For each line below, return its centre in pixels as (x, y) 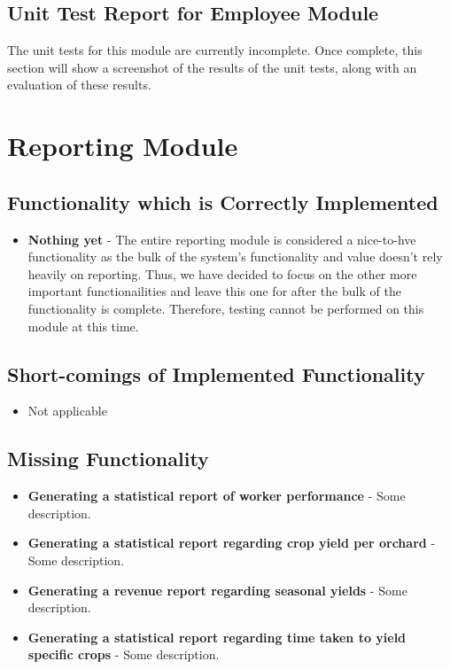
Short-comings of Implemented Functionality (216, 373)
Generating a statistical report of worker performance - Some (217, 496)
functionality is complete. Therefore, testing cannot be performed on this (226, 308)
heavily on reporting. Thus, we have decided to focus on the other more (222, 273)
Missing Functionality (108, 459)
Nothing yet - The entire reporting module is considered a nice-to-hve (222, 239)
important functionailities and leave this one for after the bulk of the (214, 291)
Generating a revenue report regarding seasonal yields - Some (217, 590)
